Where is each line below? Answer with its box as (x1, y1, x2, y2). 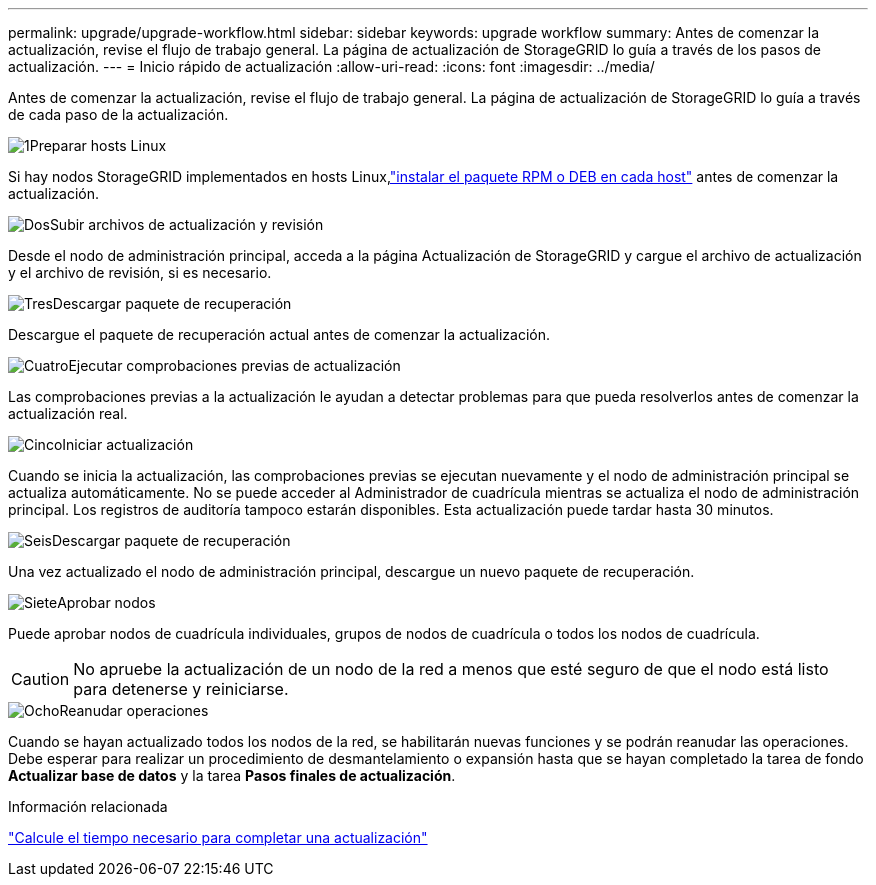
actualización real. (8, 405, 128, 422)
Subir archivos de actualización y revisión (49, 216, 324, 233)
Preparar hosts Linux (29, 137, 167, 154)
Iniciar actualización (62, 436, 194, 453)
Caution (11, 669, 70, 689)
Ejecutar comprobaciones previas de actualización (68, 357, 401, 374)
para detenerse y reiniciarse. (73, 679, 289, 699)
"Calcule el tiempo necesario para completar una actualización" (8, 829, 428, 846)
